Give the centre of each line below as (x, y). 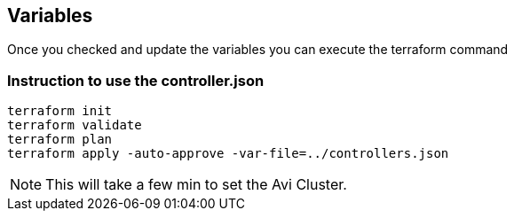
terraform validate (75, 125)
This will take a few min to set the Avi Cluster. (196, 185)
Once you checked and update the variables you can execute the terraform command (258, 50)
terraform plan (60, 140)
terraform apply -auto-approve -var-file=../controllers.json (228, 154)
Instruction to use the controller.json (136, 80)
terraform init (60, 111)
